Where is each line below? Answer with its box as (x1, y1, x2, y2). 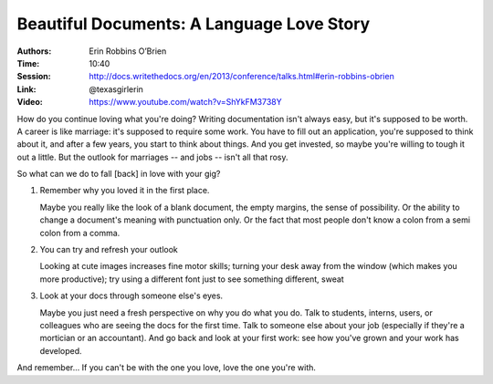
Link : (16, 83, 37, 95)
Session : (16, 71, 51, 82)
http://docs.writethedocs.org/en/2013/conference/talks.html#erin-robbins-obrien (89, 71, 394, 82)
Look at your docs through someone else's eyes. (39, 290, 224, 301)
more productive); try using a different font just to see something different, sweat (39, 274, 344, 285)
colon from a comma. (39, 227, 121, 238)
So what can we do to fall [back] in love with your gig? (16, 169, 221, 180)
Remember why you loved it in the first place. (39, 185, 210, 196)
